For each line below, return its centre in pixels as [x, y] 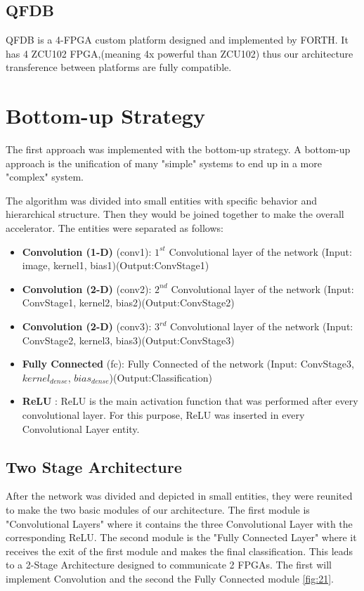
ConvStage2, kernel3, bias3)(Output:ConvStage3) [128, 340]
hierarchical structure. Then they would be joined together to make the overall [175, 214]
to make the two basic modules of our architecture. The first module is [158, 509]
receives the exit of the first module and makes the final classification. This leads [180, 551]
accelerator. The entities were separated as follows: [115, 228]
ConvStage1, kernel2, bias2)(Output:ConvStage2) [128, 303]
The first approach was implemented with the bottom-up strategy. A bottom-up [178, 149]
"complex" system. [45, 177]
